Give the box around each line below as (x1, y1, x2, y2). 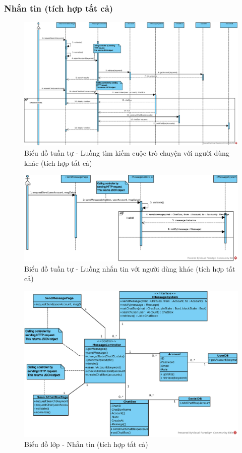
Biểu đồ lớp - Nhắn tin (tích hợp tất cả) (24, 439, 148, 449)
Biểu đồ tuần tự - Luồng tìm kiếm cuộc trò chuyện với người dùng (24, 147, 229, 158)
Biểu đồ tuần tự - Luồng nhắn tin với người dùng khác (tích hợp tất (24, 263, 235, 274)
